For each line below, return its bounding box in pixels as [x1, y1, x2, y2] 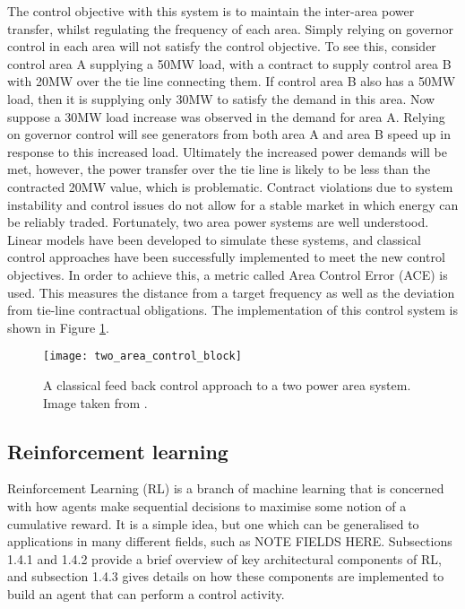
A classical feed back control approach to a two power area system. [43, 375, 411, 394]
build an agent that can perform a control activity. [7, 584, 285, 603]
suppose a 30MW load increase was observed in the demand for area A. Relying [7, 107, 445, 126]
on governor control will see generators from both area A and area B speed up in [7, 125, 451, 144]
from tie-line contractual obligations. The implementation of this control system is [7, 300, 458, 319]
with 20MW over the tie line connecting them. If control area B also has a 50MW [7, 72, 456, 91]
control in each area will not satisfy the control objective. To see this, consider [7, 37, 436, 56]
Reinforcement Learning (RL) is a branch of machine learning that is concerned [7, 479, 444, 498]
